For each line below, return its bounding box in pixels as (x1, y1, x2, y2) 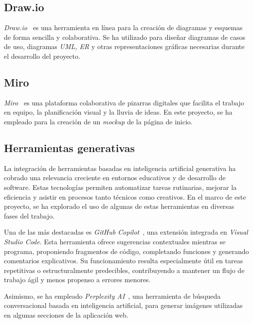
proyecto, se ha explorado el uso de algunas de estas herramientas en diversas (4, 201, 235, 211)
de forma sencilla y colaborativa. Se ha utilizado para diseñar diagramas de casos (4, 32, 246, 42)
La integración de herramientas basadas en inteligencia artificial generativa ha (4, 163, 236, 173)
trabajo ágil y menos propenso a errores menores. (4, 274, 151, 285)
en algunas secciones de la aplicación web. (4, 310, 128, 320)
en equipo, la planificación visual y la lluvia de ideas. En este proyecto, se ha (4, 107, 233, 117)
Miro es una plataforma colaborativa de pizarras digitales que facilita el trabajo (4, 97, 244, 107)
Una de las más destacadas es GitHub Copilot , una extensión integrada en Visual (4, 227, 248, 237)
